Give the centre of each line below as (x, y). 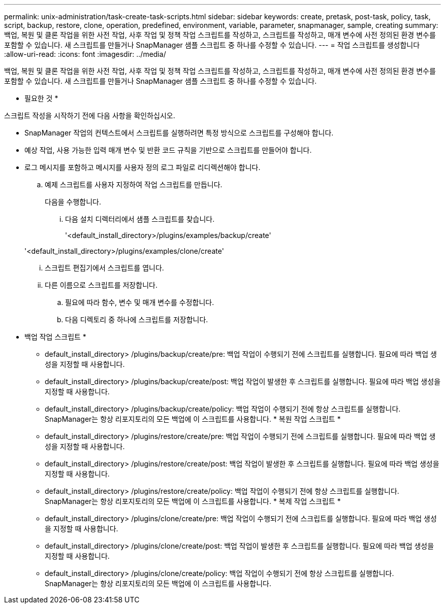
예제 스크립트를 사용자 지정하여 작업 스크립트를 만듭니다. (134, 184)
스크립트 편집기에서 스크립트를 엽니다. (104, 268)
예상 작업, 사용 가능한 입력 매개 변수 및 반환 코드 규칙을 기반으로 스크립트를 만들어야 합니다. (168, 150)
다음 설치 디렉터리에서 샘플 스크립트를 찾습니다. (140, 219)
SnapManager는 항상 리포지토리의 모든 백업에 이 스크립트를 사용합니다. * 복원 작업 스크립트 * (193, 419)
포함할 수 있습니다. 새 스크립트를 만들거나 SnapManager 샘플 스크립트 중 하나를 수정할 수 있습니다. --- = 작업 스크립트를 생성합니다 (212, 45)
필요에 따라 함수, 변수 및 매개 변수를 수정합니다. (140, 302)
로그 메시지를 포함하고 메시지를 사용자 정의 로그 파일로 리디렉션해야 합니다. (142, 167)
